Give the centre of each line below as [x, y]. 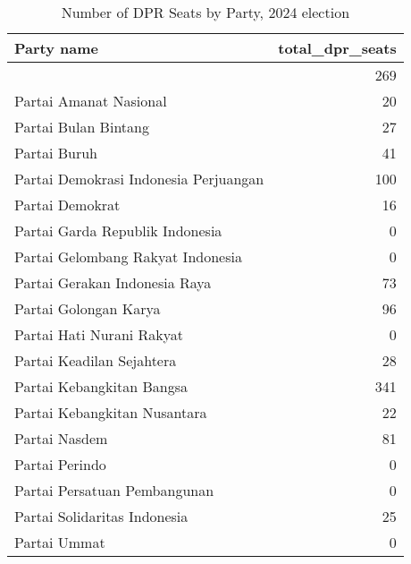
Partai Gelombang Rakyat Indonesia [128, 256]
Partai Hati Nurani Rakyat [99, 334]
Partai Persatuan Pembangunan [114, 490]
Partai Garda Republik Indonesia [118, 231]
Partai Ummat [60, 542]
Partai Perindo [60, 464]
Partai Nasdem [61, 438]
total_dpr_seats [337, 48]
